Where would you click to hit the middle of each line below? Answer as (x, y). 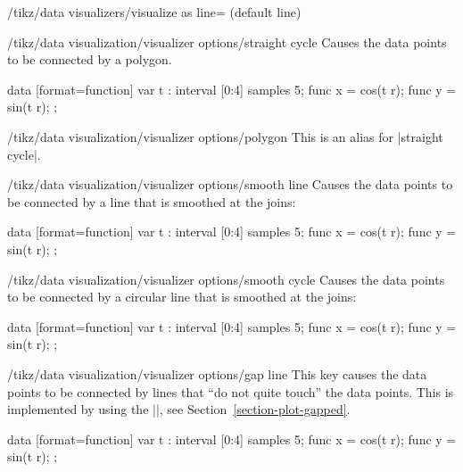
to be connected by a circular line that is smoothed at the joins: (182, 297)
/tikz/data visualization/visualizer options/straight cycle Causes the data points (227, 41)
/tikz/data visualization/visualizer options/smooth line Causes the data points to (230, 184)
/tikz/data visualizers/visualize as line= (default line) (154, 12)
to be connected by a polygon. (90, 59)
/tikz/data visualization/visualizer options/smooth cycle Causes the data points (226, 279)
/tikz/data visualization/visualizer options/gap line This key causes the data (217, 373)
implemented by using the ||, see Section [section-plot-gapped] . (179, 409)
